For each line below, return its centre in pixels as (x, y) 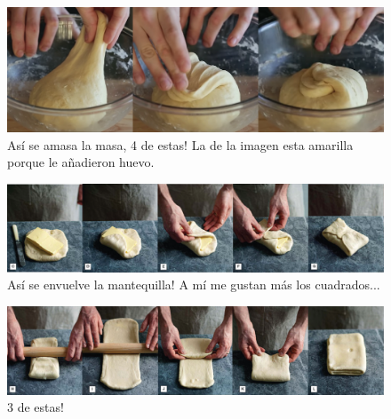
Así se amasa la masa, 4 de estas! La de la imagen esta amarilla (180, 144)
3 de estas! (36, 407)
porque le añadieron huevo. (81, 162)
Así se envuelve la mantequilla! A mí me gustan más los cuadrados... (194, 285)
